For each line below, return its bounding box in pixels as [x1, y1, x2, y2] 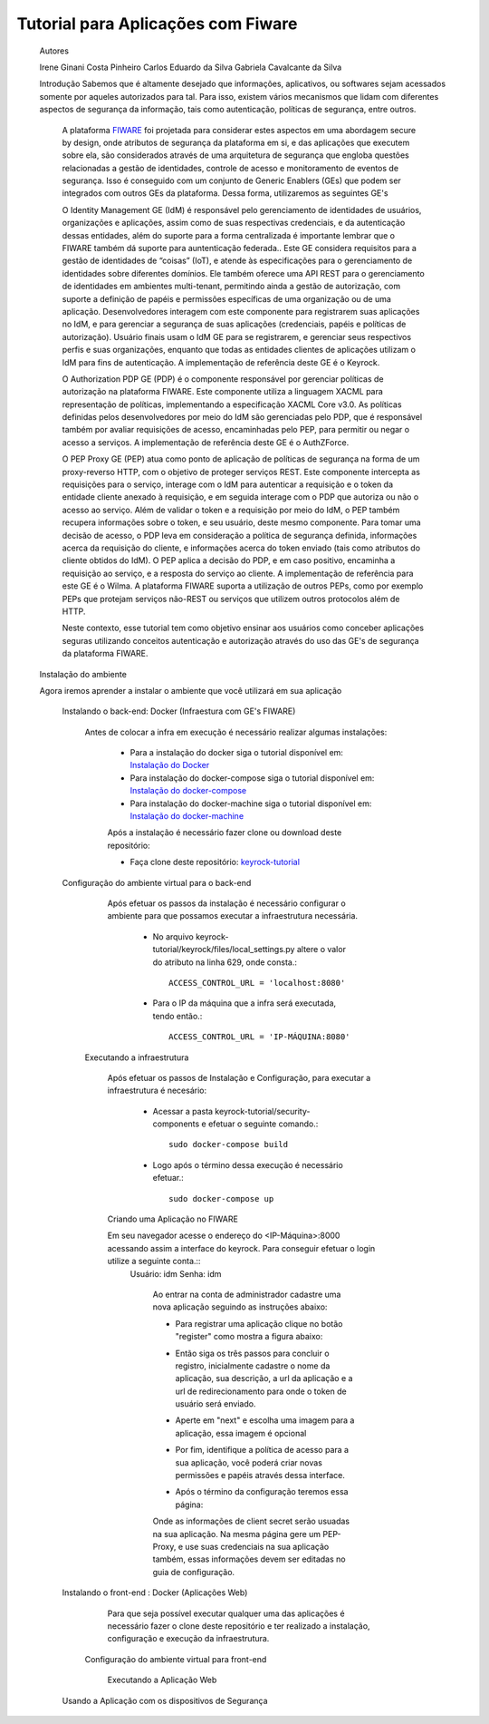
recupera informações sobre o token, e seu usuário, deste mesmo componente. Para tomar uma [62, 517, 421, 528]
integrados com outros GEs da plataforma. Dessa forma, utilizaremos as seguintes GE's [62, 188, 388, 199]
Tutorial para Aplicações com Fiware [16, 14, 298, 34]
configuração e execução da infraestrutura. [107, 1633, 270, 1644]
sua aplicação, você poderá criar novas [175, 1456, 323, 1468]
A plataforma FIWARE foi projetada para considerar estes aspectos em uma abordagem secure [62, 124, 417, 135]
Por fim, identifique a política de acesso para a [175, 1445, 349, 1456]
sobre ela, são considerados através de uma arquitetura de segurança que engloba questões [62, 150, 409, 161]
